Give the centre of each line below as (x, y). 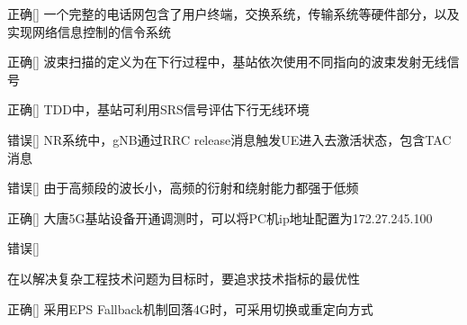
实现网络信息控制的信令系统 (89, 31)
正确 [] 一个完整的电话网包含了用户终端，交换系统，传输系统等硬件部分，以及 (233, 14)
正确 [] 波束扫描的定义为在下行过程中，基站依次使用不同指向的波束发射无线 (227, 62)
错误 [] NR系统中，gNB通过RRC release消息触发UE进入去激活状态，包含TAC (229, 139)
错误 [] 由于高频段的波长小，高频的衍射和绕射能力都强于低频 (183, 188)
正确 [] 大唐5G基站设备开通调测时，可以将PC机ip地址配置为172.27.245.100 (220, 217)
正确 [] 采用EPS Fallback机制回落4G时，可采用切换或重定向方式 (190, 308)
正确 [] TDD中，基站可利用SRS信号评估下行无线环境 (158, 109)
